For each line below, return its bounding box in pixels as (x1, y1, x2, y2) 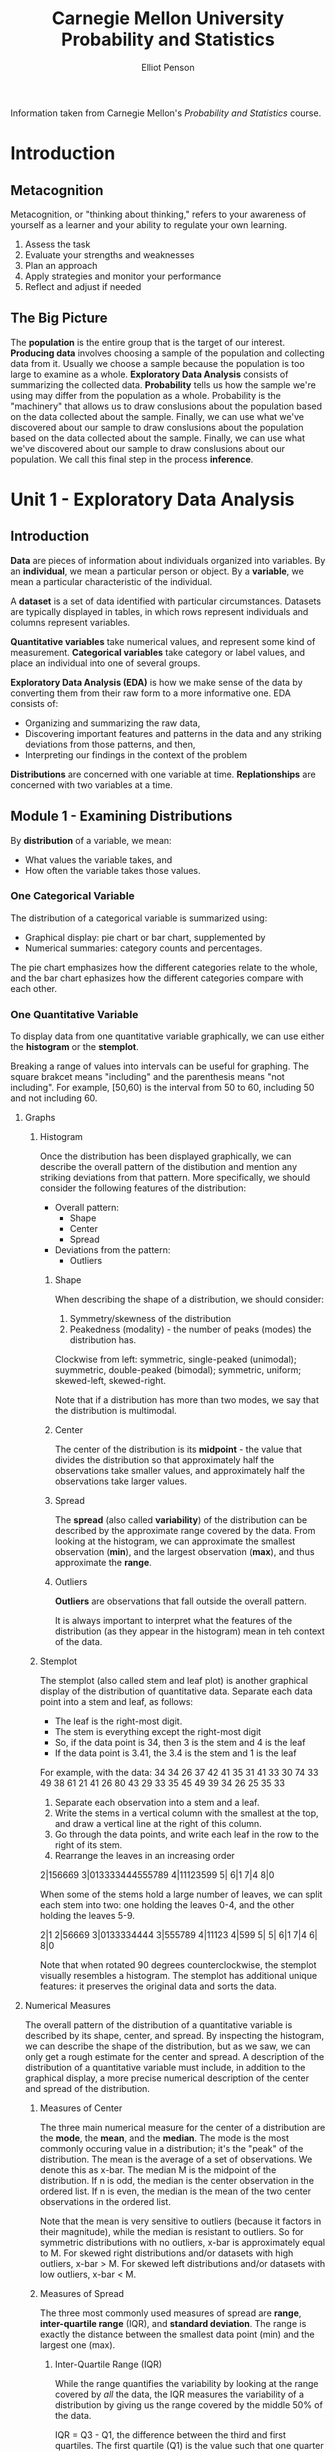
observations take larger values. (54, 1475, 188, 1487)
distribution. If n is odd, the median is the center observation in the (39, 2175, 315, 2187)
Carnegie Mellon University (51, 7, 285, 30)
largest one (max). (39, 2339, 116, 2351)
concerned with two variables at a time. (10, 778, 173, 791)
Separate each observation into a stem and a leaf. (54, 1797, 260, 1809)
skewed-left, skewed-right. (54, 1375, 167, 1387)
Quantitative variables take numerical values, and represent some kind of (10, 635, 316, 647)
